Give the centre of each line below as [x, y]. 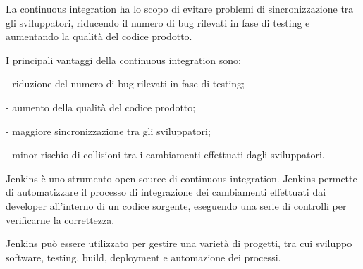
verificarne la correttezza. [60, 219]
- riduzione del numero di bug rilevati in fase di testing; [125, 83]
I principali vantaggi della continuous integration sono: [123, 60]
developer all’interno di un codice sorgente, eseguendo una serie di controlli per [176, 205]
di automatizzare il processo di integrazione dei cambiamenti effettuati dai [166, 192]
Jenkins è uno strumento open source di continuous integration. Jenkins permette [181, 178]
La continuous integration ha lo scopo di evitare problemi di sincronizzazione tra [180, 8]
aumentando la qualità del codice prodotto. [99, 36]
